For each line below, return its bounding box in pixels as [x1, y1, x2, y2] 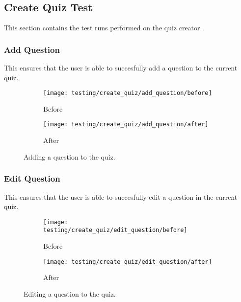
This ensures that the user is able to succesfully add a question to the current [4, 63, 238, 73]
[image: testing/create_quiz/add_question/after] [43, 121, 209, 128]
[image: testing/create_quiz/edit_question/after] [43, 258, 212, 265]
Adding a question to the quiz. [24, 151, 115, 162]
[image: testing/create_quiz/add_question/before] [43, 90, 212, 97]
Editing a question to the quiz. [24, 288, 116, 299]
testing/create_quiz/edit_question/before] [43, 227, 187, 234]
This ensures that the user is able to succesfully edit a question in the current [4, 191, 238, 202]
